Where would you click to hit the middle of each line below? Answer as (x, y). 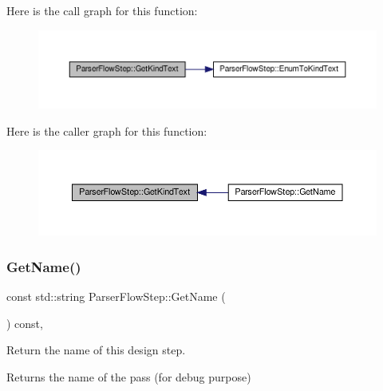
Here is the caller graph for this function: (107, 130)
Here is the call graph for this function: (102, 10)
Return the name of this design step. (96, 350)
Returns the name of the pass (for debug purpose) (129, 377)
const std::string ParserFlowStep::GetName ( (116, 296)
